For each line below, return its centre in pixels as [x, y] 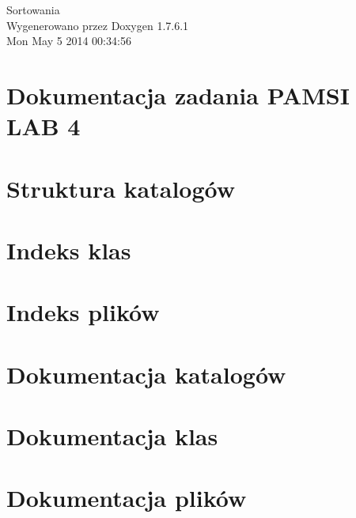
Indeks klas [69, 250]
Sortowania [33, 9]
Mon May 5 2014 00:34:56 [69, 41]
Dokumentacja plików [127, 498]
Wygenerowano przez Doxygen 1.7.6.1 [98, 25]
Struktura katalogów [121, 188]
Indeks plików [83, 312]
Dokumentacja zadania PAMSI [178, 95]
